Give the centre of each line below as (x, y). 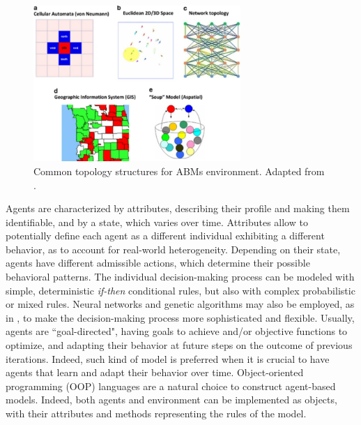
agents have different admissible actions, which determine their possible (158, 263)
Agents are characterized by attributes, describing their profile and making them (178, 208)
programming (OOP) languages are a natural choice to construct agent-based (171, 386)
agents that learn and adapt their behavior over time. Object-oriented (155, 372)
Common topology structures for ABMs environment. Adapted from (179, 171)
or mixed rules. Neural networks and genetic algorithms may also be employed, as (180, 304)
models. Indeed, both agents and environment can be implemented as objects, (171, 400)
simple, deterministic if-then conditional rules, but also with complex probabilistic (180, 290)
